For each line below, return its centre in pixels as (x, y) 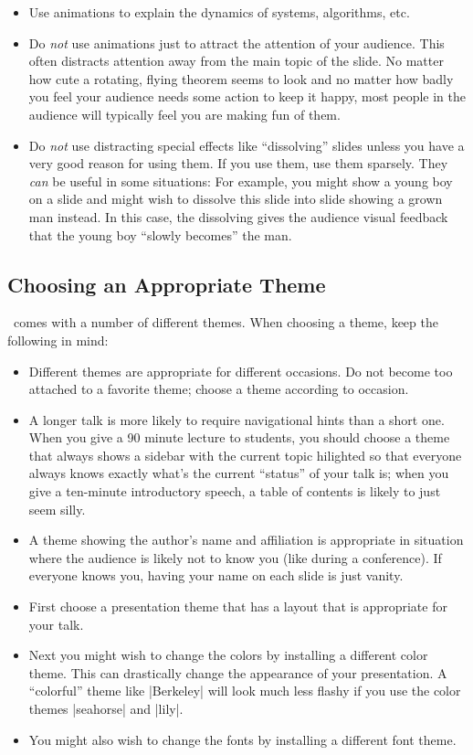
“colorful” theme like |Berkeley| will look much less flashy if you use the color (245, 691)
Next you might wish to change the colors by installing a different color (228, 655)
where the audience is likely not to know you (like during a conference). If (235, 557)
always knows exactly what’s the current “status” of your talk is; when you (239, 473)
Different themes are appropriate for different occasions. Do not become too (241, 371)
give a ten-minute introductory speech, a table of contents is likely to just (235, 491)
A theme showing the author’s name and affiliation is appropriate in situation (246, 540)
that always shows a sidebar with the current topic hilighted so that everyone (245, 455)
